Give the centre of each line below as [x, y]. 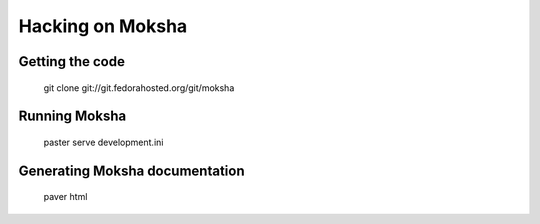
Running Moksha [72, 116]
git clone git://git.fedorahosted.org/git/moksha [139, 87]
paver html [65, 197]
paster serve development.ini [103, 142]
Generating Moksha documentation [131, 170]
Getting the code [71, 61]
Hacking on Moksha [103, 26]
